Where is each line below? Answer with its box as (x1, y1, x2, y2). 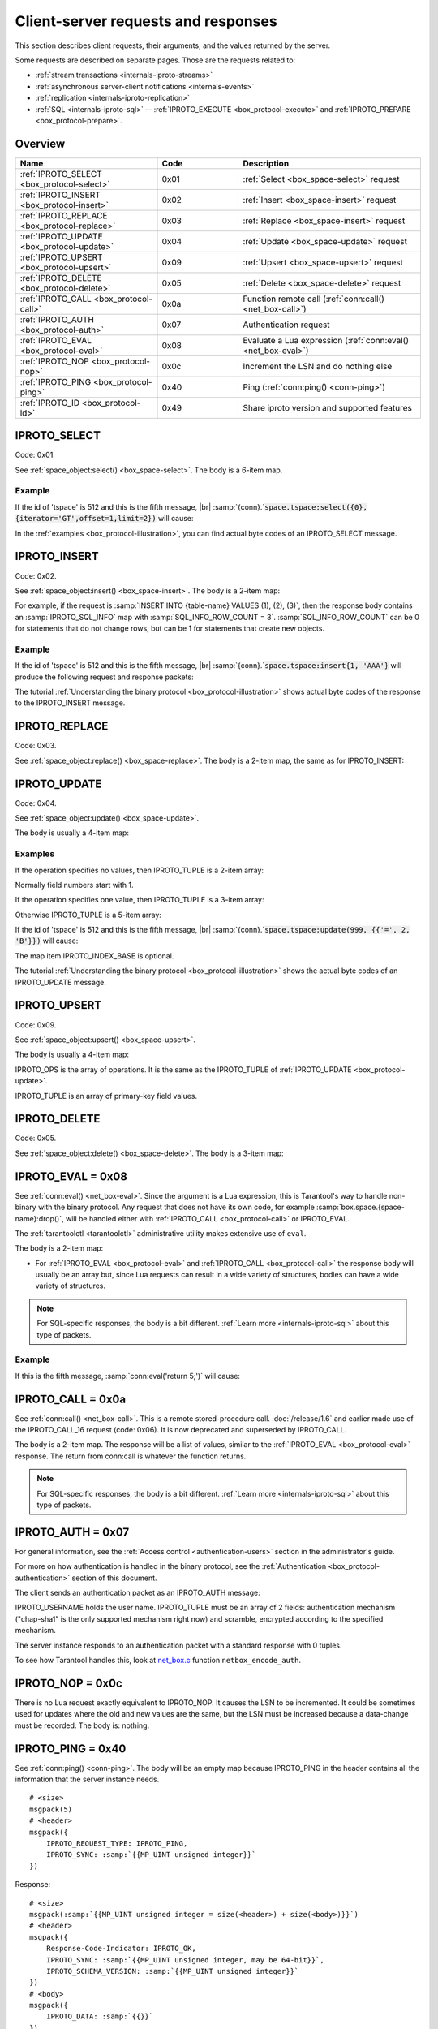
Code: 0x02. (15, 571, 57, 580)
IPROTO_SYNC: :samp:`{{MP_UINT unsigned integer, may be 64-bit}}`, (45, 1955, 324, 1964)
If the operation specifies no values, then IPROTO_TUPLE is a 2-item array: (15, 865, 264, 875)
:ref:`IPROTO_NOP (19, 355, 89, 367)
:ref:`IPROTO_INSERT (19, 189, 101, 200)
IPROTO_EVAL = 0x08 (15, 1170, 127, 1183)
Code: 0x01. (15, 450, 56, 460)
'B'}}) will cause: (15, 936, 79, 946)
